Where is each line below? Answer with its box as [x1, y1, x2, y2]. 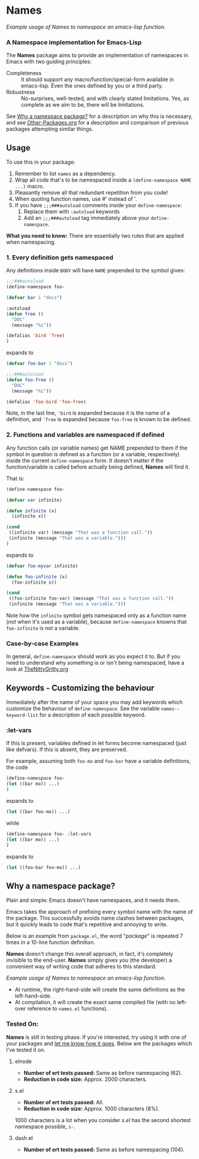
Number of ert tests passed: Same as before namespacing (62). [23, 1069, 182, 1076]
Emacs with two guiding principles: [6, 58, 92, 66]
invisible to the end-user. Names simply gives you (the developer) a [6, 957, 172, 964]
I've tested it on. [6, 1046, 46, 1053]
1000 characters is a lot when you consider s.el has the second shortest [14, 1116, 191, 1123]
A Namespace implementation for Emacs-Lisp [6, 38, 142, 46]
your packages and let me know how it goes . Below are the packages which [6, 1040, 192, 1047]
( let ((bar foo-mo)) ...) [6, 809, 70, 815]
